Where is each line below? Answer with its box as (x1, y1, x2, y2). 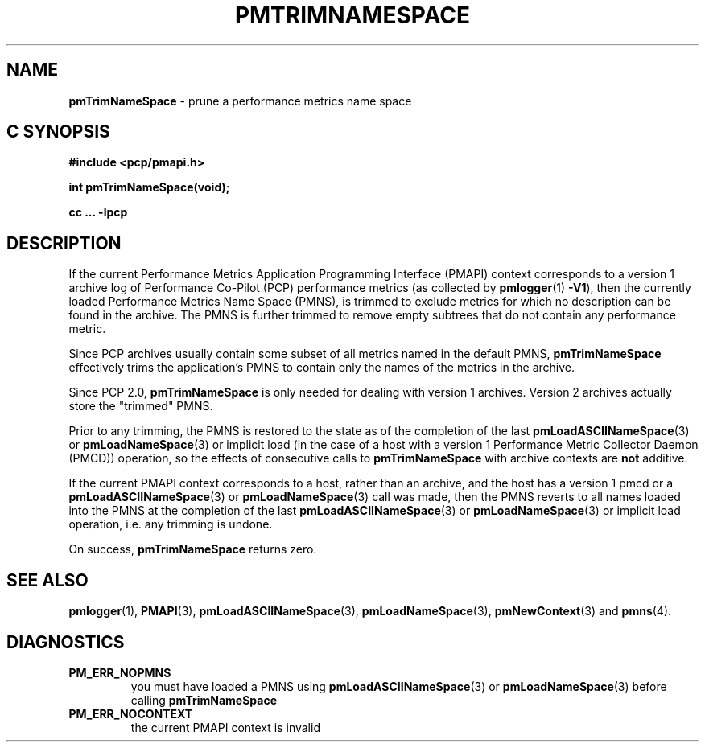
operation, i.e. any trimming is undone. (68, 517, 273, 532)
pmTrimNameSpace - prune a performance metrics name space (68, 93, 412, 108)
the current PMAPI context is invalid (130, 720, 320, 734)
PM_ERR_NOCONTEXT (68, 706, 193, 721)
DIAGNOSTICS (6, 631, 125, 652)
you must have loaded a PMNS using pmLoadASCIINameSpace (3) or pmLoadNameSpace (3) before (130, 679, 667, 693)
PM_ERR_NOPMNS (68, 665, 171, 680)
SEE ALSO (6, 569, 89, 590)
